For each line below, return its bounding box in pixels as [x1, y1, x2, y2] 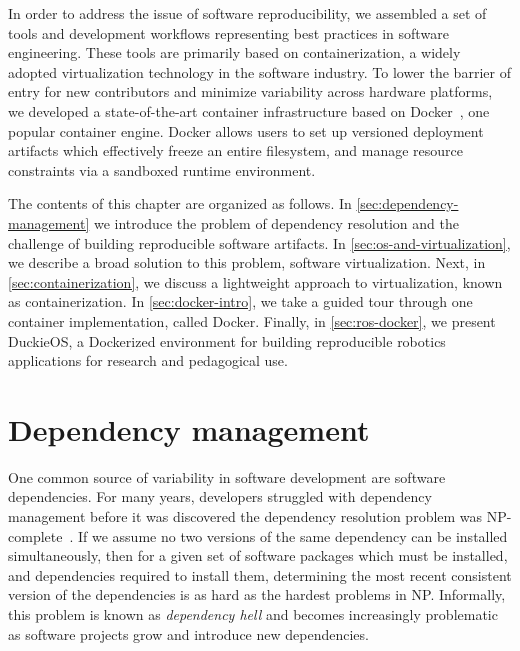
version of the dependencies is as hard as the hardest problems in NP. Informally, [8, 584, 506, 605]
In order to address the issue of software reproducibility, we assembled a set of [8, 3, 487, 23]
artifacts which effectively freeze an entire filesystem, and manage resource [8, 140, 464, 161]
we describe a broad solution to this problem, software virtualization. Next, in [8, 252, 486, 273]
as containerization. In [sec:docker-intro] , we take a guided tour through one [8, 291, 473, 312]
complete [8, 525, 63, 546]
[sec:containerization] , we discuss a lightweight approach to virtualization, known [8, 271, 503, 292]
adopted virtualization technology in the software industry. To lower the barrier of [8, 61, 511, 82]
